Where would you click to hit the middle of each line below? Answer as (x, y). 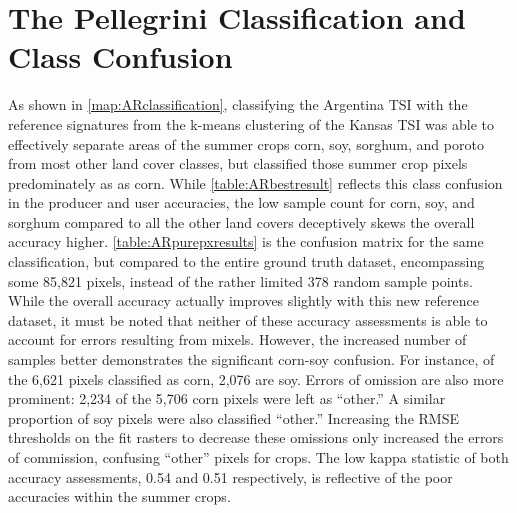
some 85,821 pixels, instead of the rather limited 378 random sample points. (240, 280)
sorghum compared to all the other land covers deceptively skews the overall (241, 221)
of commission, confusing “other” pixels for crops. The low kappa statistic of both (258, 457)
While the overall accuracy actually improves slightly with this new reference (243, 300)
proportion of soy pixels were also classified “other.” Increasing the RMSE (233, 417)
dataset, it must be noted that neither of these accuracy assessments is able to (248, 319)
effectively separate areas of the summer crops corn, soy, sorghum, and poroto (246, 143)
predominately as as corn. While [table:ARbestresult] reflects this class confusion (255, 182)
